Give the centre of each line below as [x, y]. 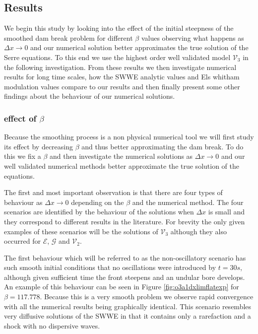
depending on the [97, 202]
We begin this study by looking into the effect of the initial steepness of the [119, 28]
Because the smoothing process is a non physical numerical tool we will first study [129, 137]
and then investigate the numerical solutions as [121, 156]
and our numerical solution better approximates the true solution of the [139, 47]
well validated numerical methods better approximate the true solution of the [122, 166]
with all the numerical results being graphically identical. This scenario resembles [128, 306]
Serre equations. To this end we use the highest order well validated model [117, 57]
